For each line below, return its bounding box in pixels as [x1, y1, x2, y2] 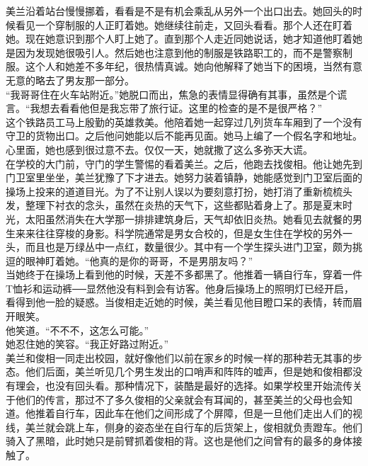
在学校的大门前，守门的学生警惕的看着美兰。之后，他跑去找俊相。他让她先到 [6, 156, 362, 171]
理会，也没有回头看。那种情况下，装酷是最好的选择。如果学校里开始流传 [15, 378, 352, 393]
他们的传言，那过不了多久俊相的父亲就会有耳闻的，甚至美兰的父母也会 [15, 392, 343, 407]
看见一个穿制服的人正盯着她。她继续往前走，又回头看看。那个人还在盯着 [15, 17, 352, 32]
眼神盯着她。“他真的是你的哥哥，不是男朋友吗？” [25, 253, 253, 268]
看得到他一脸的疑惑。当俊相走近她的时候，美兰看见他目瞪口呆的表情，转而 [6, 295, 352, 309]
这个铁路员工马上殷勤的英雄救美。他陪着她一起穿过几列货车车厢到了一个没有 [6, 114, 362, 129]
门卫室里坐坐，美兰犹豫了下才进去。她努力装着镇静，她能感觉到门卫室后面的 [6, 170, 362, 185]
